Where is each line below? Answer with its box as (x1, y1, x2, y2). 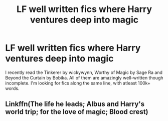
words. (5, 85, 20, 91)
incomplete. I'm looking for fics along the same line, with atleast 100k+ (5, 80, 150, 86)
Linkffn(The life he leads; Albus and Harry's (5, 100, 145, 108)
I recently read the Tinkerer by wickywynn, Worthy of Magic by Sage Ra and (5, 69, 163, 75)
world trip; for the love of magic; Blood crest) (5, 107, 149, 116)
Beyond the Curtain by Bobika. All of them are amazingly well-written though (5, 74, 163, 80)
